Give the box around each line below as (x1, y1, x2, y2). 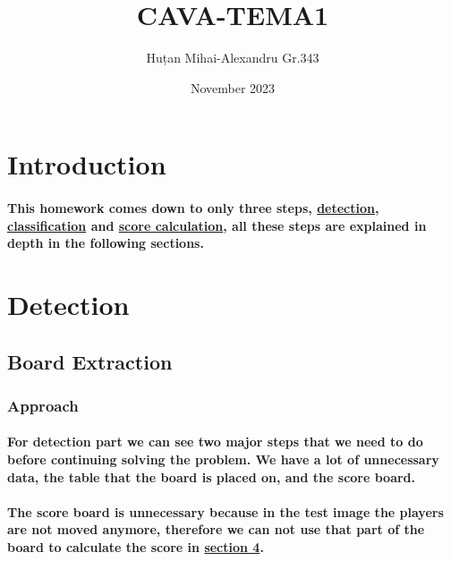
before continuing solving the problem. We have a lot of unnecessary (7, 450, 439, 469)
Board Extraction (7, 347, 173, 375)
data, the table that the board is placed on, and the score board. (7, 467, 416, 486)
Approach (7, 394, 79, 416)
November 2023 (190, 78, 276, 97)
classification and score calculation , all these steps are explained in (7, 216, 427, 234)
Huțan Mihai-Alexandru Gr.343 (146, 48, 319, 67)
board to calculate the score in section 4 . (7, 538, 264, 557)
